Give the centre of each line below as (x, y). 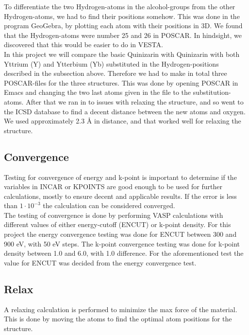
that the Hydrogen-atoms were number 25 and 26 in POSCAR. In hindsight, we (123, 35)
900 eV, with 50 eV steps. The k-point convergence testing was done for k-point (122, 243)
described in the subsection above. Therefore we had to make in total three (116, 73)
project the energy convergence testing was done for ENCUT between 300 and (120, 234)
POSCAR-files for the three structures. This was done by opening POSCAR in (121, 82)
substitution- (212, 92)
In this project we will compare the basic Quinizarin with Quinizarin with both (122, 54)
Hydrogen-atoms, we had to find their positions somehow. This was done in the (122, 16)
